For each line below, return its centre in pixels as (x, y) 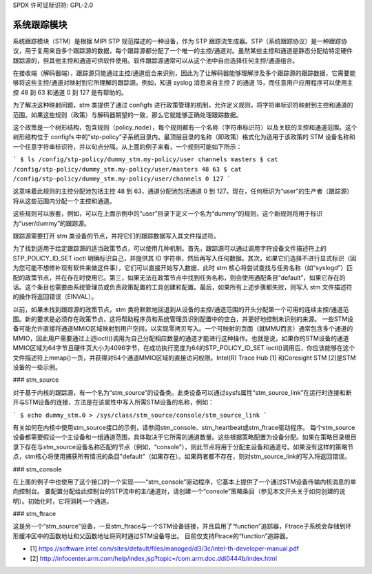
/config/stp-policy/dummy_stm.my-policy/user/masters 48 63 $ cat (127, 169)
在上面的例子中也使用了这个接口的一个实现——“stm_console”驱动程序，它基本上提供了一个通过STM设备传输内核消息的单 (185, 482)
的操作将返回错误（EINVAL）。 (55, 297)
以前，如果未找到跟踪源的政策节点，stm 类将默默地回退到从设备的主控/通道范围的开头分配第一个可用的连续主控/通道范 (181, 309)
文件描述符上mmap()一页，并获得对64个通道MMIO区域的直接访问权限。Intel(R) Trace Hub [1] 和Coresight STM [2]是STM (184, 358)
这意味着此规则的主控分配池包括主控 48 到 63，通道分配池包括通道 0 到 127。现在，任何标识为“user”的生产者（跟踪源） (183, 191)
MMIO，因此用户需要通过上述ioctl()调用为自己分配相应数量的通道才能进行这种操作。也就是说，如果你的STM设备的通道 (181, 338)
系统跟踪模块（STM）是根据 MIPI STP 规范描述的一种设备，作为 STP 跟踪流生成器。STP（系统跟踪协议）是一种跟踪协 (180, 41)
